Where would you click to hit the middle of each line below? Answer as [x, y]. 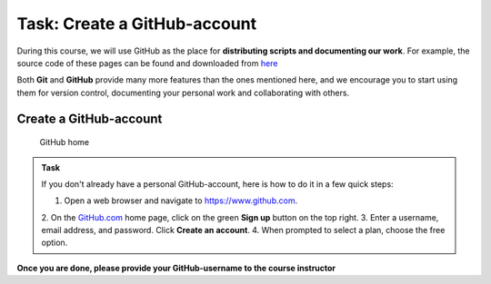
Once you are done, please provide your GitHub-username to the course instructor [176, 268]
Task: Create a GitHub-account [137, 24]
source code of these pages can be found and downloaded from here [147, 63]
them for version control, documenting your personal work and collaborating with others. [183, 93]
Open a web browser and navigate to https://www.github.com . [181, 201]
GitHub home [65, 142]
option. [55, 243]
